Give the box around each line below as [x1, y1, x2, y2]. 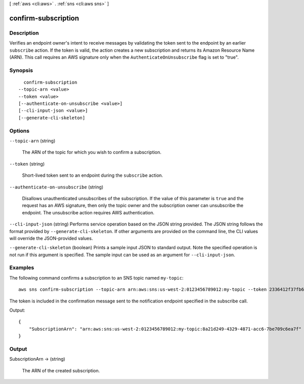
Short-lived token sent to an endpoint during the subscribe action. [22, 172, 163, 178]
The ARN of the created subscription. [22, 367, 100, 373]
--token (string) [9, 161, 45, 167]
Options [9, 127, 30, 134]
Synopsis [9, 66, 33, 73]
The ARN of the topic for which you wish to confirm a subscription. [22, 149, 162, 156]
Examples [9, 264, 34, 271]
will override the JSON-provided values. [9, 235, 93, 241]
